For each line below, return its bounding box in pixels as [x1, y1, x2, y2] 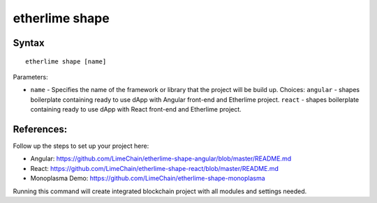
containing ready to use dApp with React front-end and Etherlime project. [30, 105, 242, 114]
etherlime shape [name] [25, 57, 107, 66]
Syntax [13, 37, 45, 49]
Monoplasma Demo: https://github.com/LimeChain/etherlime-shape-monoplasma [30, 174, 265, 183]
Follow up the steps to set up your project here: [13, 142, 149, 150]
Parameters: [13, 73, 48, 81]
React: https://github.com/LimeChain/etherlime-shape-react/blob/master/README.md [30, 164, 279, 172]
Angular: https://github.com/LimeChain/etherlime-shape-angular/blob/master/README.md [30, 154, 292, 163]
